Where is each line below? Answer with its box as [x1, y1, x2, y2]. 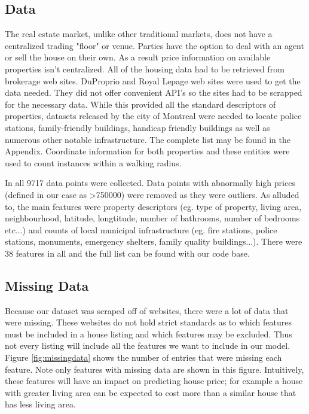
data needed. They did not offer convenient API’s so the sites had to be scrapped [5, 86, 302, 99]
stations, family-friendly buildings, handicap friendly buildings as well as [5, 121, 270, 133]
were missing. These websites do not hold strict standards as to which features [5, 316, 292, 328]
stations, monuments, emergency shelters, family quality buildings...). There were [5, 235, 302, 248]
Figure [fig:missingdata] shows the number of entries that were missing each [5, 351, 282, 364]
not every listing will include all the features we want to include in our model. [5, 339, 290, 352]
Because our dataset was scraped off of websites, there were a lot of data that [5, 304, 289, 316]
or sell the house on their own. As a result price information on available [5, 51, 271, 63]
